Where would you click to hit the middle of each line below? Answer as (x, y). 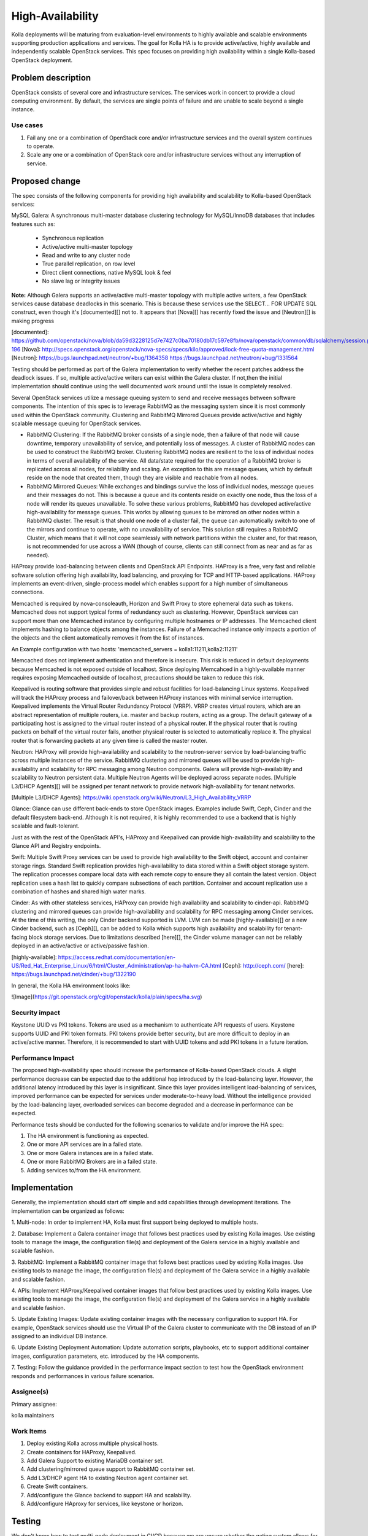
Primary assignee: (34, 1404)
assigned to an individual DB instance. (59, 1336)
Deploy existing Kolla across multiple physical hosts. (93, 1443)
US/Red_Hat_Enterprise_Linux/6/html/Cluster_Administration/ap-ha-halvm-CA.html (116, 966)
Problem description (51, 78)
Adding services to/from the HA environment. (84, 1170)
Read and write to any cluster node (86, 255)
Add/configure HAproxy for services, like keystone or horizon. (105, 1503)
